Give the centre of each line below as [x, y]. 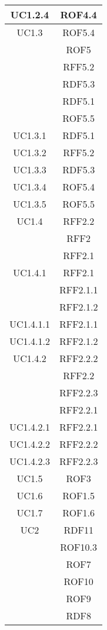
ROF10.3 [79, 547]
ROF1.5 [79, 495]
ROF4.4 [78, 14]
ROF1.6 [79, 513]
